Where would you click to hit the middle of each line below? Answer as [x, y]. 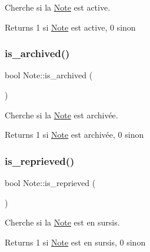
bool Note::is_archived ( [49, 75]
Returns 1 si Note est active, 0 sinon [70, 27]
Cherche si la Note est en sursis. [62, 222]
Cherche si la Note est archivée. [61, 115]
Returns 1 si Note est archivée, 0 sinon [74, 135]
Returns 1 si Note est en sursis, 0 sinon [75, 242]
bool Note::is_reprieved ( [50, 183]
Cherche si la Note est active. [58, 7]
